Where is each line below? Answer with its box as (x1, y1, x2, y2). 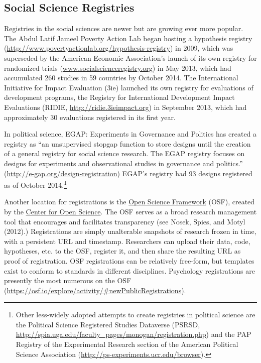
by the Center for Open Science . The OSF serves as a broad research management (4, 206, 257, 216)
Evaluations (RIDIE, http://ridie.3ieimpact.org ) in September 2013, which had (4, 101, 247, 112)
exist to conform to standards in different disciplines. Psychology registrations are (4, 265, 255, 276)
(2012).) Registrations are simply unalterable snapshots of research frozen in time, (4, 226, 256, 236)
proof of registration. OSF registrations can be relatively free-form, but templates (4, 255, 254, 266)
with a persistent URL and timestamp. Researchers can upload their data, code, (4, 235, 250, 246)
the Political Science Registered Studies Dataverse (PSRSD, (16, 319, 200, 329)
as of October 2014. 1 (4, 178, 67, 190)
